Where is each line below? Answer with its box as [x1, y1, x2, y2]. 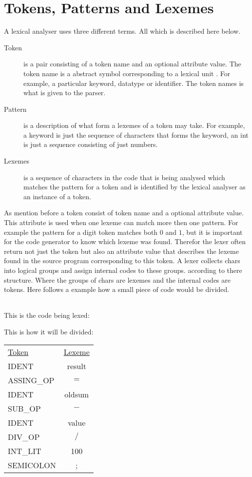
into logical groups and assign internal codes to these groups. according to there [4, 265, 242, 275]
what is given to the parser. [23, 87, 106, 98]
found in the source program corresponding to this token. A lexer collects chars [4, 255, 240, 266]
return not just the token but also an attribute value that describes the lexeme [4, 246, 239, 256]
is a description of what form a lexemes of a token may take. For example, [23, 120, 245, 130]
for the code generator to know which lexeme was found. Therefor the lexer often [4, 236, 246, 247]
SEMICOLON [8, 459, 56, 471]
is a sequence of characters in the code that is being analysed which [23, 172, 225, 182]
